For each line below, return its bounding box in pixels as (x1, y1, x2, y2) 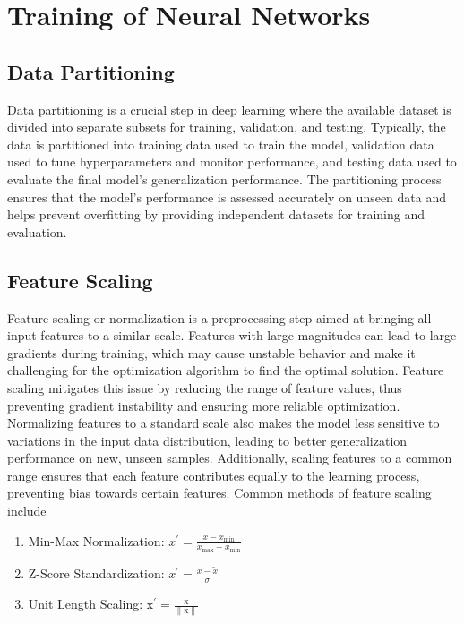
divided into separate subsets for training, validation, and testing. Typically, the (7, 117, 446, 136)
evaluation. (7, 222, 67, 241)
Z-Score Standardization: (28, 564, 165, 583)
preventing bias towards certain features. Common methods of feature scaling (7, 483, 432, 502)
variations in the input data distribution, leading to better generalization (7, 431, 408, 449)
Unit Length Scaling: (28, 594, 143, 613)
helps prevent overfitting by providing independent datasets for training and (7, 205, 425, 224)
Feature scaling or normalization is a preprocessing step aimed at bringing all (7, 308, 432, 327)
